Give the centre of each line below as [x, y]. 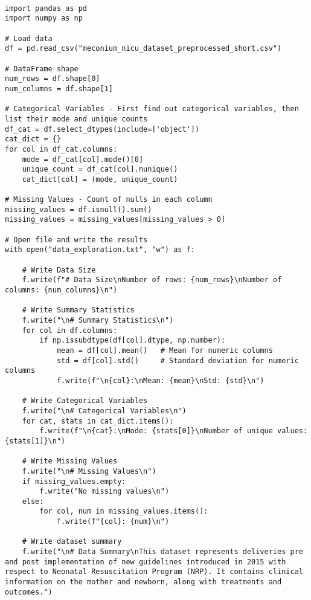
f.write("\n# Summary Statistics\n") [98, 320]
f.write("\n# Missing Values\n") [89, 471]
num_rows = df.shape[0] [53, 79]
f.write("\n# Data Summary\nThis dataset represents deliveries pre [162, 552]
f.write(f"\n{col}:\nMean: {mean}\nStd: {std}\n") [160, 380]
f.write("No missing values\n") [104, 492]
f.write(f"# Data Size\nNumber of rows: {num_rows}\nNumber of [152, 280]
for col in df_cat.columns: [61, 149]
